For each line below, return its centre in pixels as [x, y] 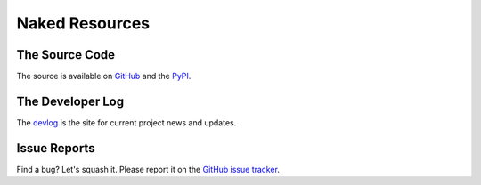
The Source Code [66, 55]
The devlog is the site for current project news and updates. [126, 122]
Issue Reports [56, 148]
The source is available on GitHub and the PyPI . [104, 76]
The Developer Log [70, 101]
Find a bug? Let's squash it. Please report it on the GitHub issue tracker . [148, 169]
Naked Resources [83, 23]
